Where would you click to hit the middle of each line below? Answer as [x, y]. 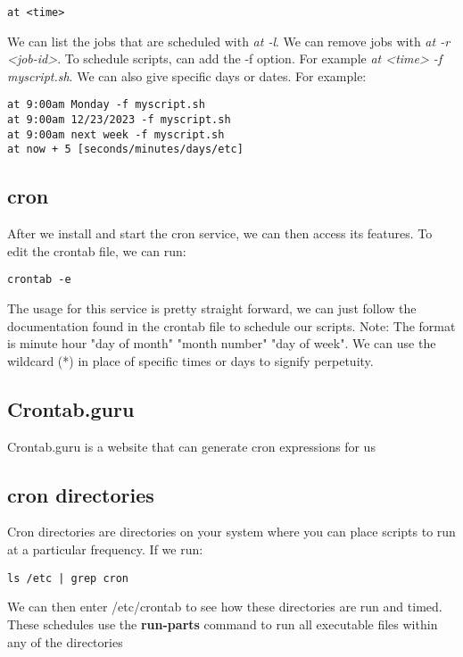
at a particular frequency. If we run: [105, 549]
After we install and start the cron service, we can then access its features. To [220, 233]
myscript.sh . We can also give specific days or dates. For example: [187, 75]
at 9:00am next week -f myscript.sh [116, 134]
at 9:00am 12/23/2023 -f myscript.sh [119, 120]
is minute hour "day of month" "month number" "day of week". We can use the [222, 343]
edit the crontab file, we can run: [97, 250]
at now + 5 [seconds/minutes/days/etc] [125, 150]
